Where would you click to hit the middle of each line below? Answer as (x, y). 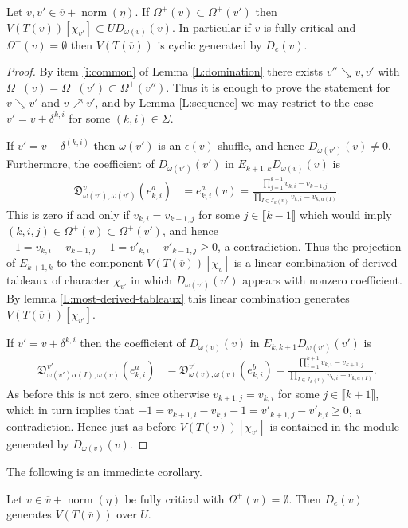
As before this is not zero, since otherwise (108, 393)
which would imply (346, 214)
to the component (100, 262)
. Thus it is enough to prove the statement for (278, 86)
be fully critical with (175, 498)
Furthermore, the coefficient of (80, 164)
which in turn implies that (71, 410)
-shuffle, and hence (259, 145)
